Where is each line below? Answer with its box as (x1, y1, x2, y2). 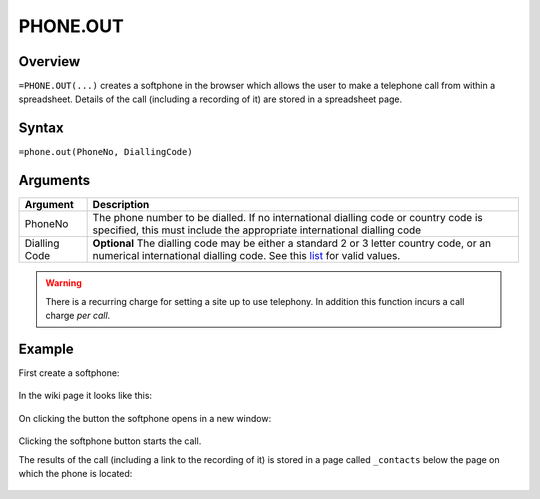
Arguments (18, 172, 91, 189)
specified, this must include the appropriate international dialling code (92, 223, 422, 237)
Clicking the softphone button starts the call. (18, 435, 202, 447)
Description (92, 198, 150, 212)
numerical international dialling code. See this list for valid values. (92, 249, 401, 263)
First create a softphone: (18, 366, 120, 379)
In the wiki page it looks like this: (18, 390, 153, 402)
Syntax (18, 120, 64, 137)
